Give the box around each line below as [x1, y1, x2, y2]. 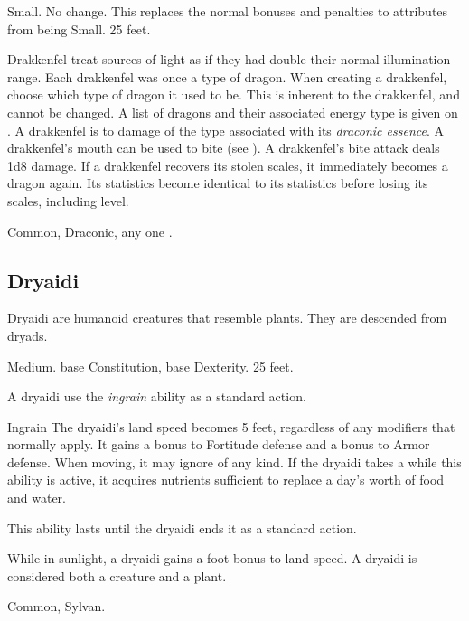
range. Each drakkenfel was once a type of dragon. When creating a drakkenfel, [7, 67, 447, 86]
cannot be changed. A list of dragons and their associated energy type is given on [7, 102, 458, 121]
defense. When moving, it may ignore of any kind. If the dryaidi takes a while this [7, 452, 462, 471]
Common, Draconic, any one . [7, 221, 173, 240]
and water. [7, 488, 66, 507]
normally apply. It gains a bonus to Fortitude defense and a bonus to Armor [7, 435, 430, 454]
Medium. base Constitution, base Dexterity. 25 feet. [7, 356, 294, 375]
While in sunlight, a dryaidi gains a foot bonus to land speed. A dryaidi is [7, 549, 417, 568]
